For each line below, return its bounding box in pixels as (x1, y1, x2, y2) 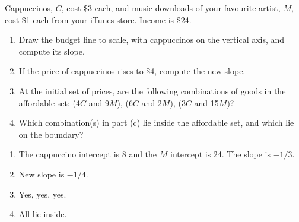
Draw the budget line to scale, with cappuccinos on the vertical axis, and (18, 33, 285, 46)
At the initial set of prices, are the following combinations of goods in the (18, 84, 286, 97)
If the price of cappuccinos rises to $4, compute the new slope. (18, 65, 246, 77)
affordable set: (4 (18, 96, 80, 109)
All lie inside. (18, 208, 67, 220)
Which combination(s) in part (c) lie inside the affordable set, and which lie (18, 116, 294, 129)
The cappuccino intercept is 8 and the (18, 148, 157, 160)
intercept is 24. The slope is (170, 148, 271, 160)
